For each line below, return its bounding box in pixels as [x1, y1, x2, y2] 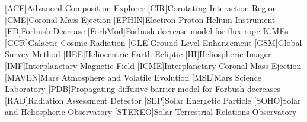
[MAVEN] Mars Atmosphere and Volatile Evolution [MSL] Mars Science [5, 71, 262, 83]
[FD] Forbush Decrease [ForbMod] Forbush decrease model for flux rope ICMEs [5, 25, 289, 37]
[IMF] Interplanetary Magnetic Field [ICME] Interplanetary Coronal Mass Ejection [5, 59, 302, 71]
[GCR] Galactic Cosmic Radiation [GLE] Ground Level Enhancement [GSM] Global [5, 36, 302, 48]
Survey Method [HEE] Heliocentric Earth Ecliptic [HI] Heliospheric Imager [5, 48, 271, 60]
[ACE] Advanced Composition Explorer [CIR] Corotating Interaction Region [5, 2, 277, 14]
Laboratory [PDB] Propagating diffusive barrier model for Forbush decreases [5, 83, 281, 95]
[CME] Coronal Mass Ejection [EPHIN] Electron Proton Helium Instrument [5, 13, 276, 25]
